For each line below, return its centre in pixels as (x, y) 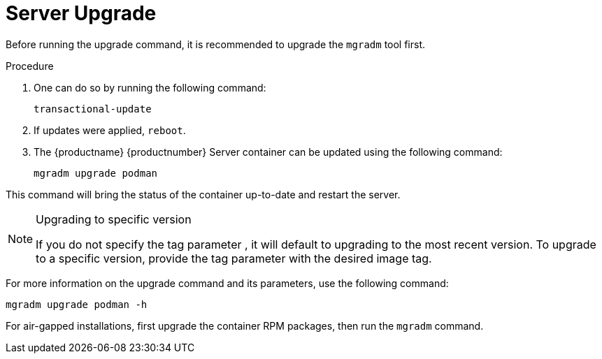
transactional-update (93, 109)
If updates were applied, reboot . (110, 130)
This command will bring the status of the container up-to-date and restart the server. (203, 194)
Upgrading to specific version (114, 219)
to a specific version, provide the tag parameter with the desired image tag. (234, 258)
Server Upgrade (81, 13)
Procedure (30, 66)
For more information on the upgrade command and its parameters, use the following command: (227, 283)
